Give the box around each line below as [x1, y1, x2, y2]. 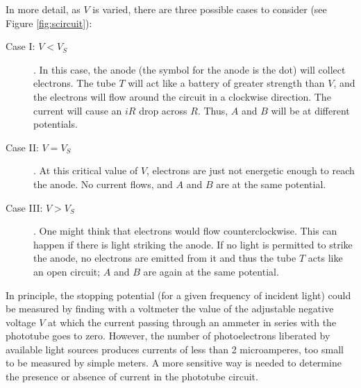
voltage [6, 314, 36, 329]
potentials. [33, 117, 78, 131]
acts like [308, 251, 343, 265]
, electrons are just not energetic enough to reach [146, 163, 355, 178]
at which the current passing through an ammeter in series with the [48, 314, 337, 329]
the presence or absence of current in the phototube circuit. [6, 369, 258, 384]
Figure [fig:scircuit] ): [6, 15, 92, 30]
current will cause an [33, 103, 122, 117]
